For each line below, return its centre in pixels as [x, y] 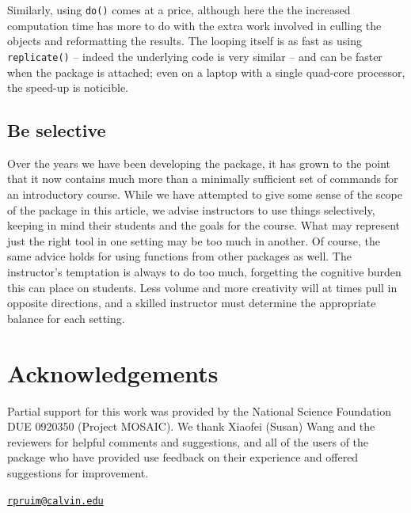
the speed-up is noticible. [68, 87]
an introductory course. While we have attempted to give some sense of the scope [205, 194]
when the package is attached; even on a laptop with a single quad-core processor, [206, 72]
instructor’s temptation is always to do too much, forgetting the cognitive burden [204, 272]
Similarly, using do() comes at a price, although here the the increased [179, 9]
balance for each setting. [66, 318]
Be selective [57, 130]
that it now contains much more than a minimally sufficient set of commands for [203, 179]
